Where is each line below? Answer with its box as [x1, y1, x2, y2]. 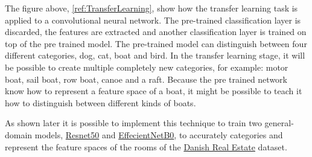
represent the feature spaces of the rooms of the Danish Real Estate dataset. [5, 140, 287, 153]
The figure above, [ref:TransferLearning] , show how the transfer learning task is [5, 2, 298, 14]
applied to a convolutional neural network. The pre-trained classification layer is [5, 13, 301, 26]
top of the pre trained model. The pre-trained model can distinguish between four [5, 37, 307, 50]
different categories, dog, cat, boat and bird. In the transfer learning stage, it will [5, 49, 305, 62]
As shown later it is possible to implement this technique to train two [5, 117, 262, 129]
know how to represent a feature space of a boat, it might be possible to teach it [5, 85, 302, 97]
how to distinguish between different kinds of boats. [5, 96, 196, 109]
